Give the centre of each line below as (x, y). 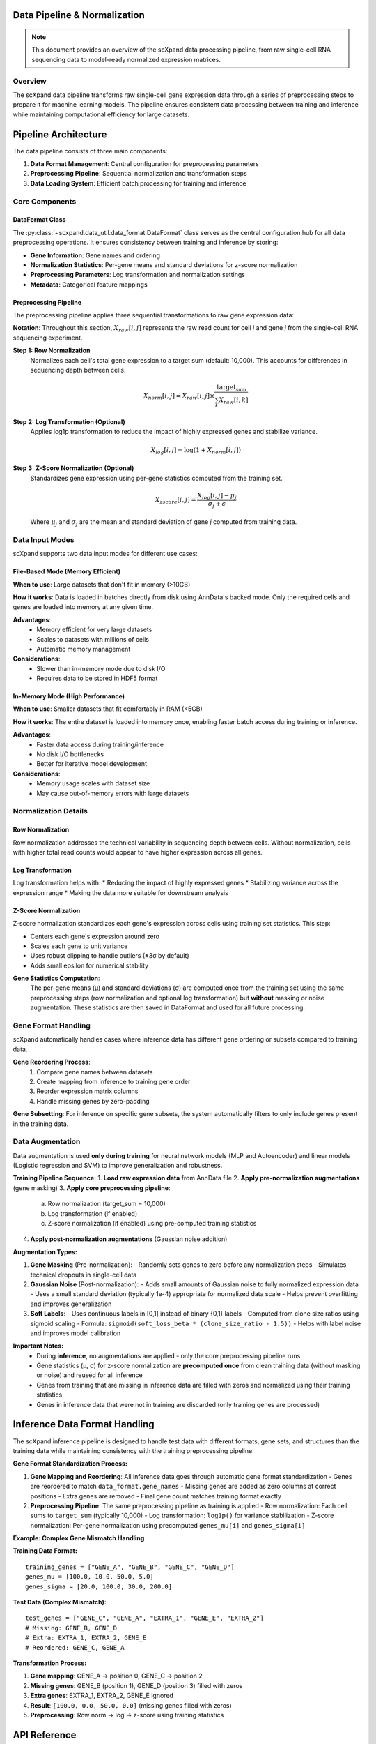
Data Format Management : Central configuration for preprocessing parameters (144, 164)
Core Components (45, 201)
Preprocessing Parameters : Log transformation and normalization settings (138, 275)
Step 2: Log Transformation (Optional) (69, 422)
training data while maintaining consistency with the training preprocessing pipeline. (133, 1450)
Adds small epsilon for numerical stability (89, 965)
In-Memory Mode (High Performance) (69, 696)
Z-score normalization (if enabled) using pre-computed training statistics (152, 1223)
